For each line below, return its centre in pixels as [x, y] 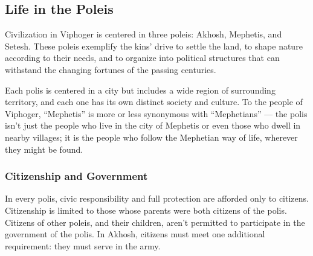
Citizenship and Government [76, 176]
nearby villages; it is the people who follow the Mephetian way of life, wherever [151, 137]
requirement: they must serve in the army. [83, 245]
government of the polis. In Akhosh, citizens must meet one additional [135, 234]
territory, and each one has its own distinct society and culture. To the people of [154, 102]
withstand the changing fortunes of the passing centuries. [111, 69]
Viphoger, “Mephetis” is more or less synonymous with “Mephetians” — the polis [156, 113]
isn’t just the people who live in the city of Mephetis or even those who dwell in [153, 125]
